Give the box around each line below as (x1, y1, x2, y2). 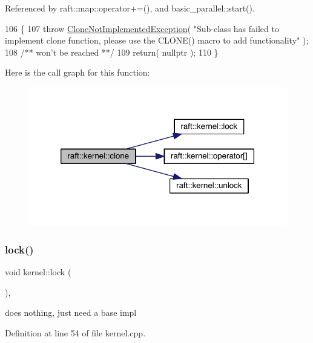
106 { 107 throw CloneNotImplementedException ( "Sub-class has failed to (5, 22, 279, 34)
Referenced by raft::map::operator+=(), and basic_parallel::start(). (5, 2, 255, 14)
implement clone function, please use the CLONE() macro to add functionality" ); (5, 34, 309, 47)
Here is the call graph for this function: (5, 66, 150, 79)
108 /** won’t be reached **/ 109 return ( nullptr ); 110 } (5, 45, 219, 58)
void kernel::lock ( (5, 266, 71, 278)
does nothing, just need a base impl (5, 306, 137, 319)
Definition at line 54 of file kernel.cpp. (5, 327, 146, 339)
